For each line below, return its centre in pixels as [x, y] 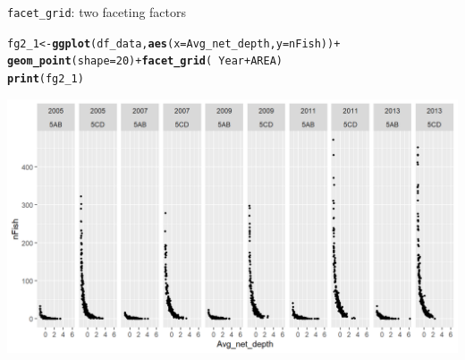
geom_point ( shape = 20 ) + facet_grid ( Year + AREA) [145, 61]
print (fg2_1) [46, 78]
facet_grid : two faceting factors [97, 12]
